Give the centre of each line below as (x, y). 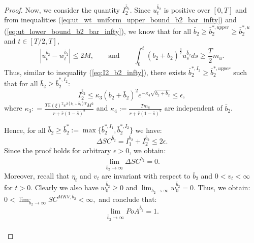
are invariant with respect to (146, 175)
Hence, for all (25, 130)
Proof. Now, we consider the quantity (62, 9)
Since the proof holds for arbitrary (58, 150)
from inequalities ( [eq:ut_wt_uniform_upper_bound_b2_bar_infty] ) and (120, 20)
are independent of (193, 108)
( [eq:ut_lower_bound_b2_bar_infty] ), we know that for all (98, 31)
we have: (149, 130)
